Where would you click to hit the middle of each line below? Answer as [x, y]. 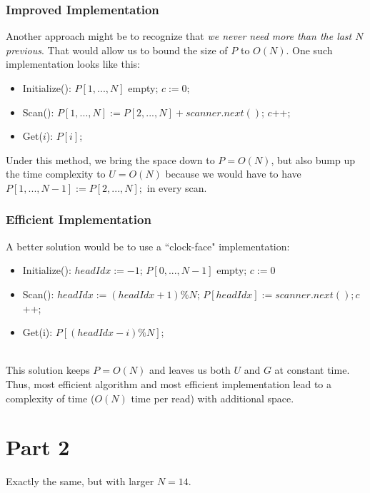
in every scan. [177, 187]
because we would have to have [233, 174]
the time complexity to [56, 174]
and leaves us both [190, 370]
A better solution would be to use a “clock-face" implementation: [148, 246]
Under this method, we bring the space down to [110, 159]
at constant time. [312, 370]
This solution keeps [48, 370]
